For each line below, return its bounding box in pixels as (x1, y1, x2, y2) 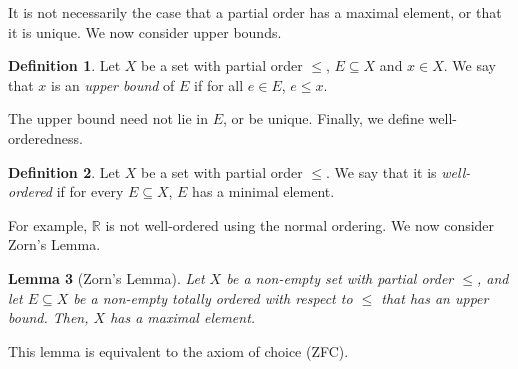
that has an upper (381, 287, 489, 308)
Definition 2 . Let (8, 161, 121, 182)
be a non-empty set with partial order (226, 267, 454, 288)
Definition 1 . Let (8, 55, 121, 76)
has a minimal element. (192, 181, 335, 202)
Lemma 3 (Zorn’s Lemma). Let (8, 267, 205, 288)
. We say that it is (326, 161, 437, 182)
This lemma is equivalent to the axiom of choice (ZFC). (8, 340, 349, 361)
